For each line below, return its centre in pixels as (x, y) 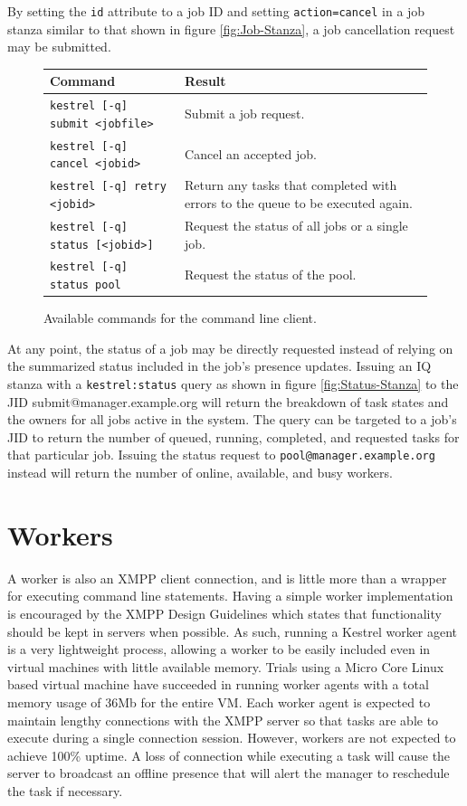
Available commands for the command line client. (180, 318)
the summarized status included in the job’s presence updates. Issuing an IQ (219, 366)
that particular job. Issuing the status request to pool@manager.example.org (221, 455)
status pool (86, 285)
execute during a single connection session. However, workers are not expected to (232, 738)
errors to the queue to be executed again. (299, 202)
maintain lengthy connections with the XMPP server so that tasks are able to (223, 720)
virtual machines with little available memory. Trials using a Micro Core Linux (226, 666)
